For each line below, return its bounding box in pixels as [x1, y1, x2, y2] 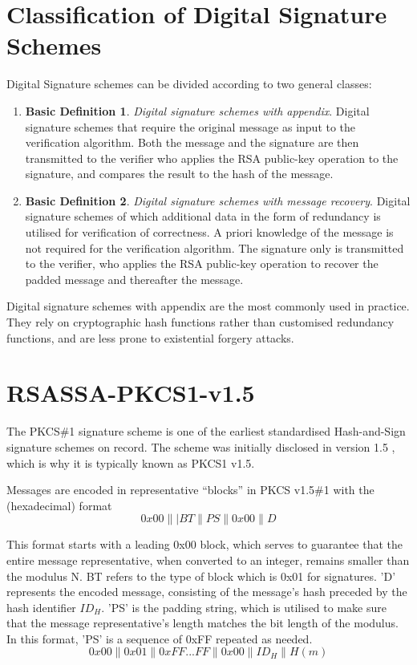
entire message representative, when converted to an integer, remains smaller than [6, 551, 410, 568]
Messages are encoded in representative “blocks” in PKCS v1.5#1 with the [6, 481, 374, 498]
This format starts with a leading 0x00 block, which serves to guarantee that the [6, 536, 403, 553]
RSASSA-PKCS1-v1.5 [6, 376, 255, 409]
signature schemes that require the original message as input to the [25, 118, 356, 135]
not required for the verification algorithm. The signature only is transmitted [25, 239, 404, 256]
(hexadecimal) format [6, 497, 112, 513]
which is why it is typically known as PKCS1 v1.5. [6, 454, 255, 471]
